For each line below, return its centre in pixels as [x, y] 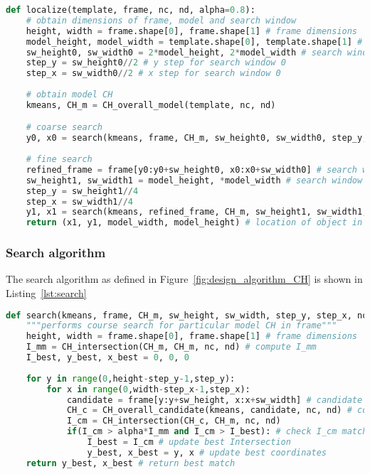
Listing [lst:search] [46, 292]
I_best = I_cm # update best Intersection [189, 442]
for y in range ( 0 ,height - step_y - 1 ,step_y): [131, 378]
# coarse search [64, 128]
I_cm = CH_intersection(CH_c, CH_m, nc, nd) [174, 421]
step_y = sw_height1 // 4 [82, 191]
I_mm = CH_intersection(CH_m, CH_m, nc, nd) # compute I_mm [171, 347]
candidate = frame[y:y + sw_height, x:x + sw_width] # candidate [215, 400]
